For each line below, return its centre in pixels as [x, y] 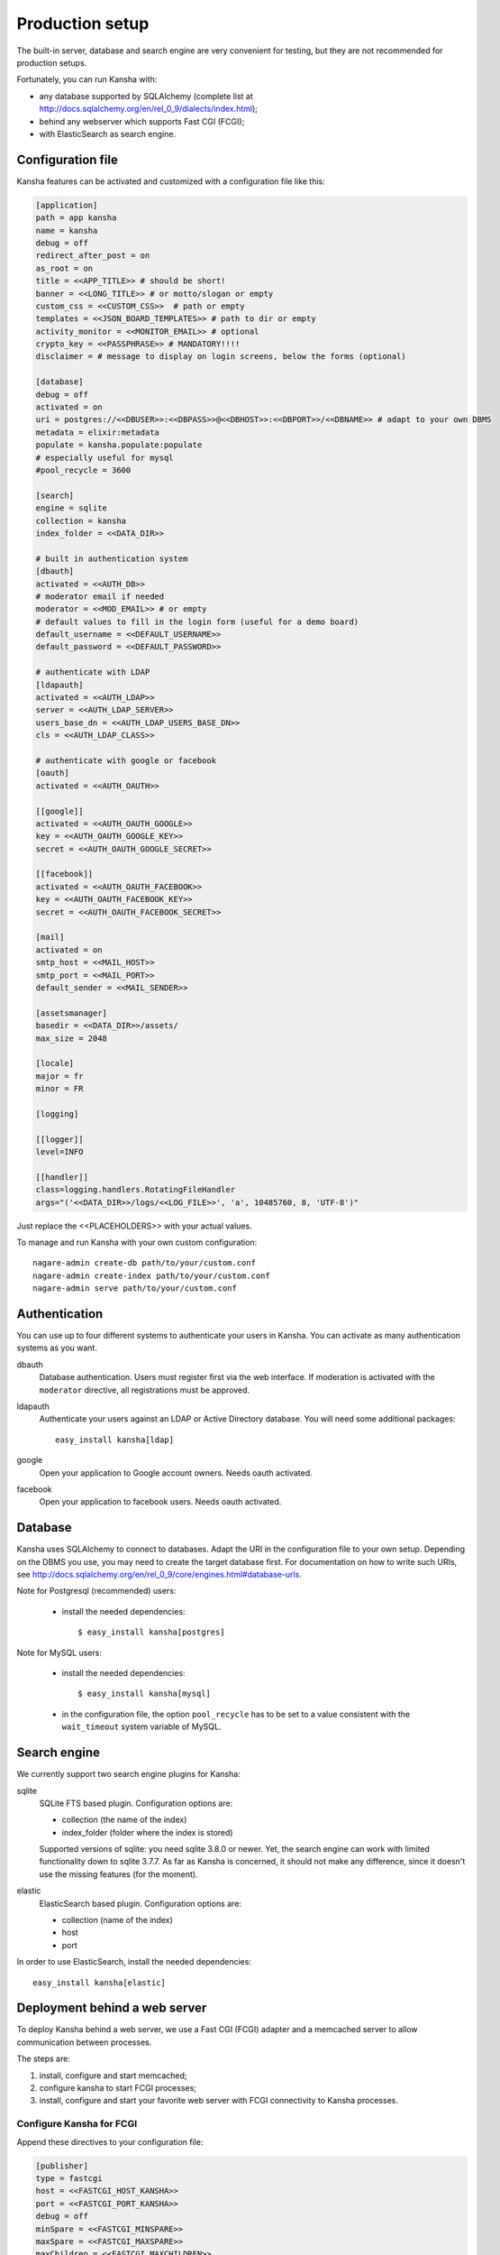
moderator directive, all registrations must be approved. [145, 1390]
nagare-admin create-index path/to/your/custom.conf [151, 1275]
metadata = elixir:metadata [97, 432]
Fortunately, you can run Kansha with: [87, 79]
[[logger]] [59, 1139]
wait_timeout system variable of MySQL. [141, 1726]
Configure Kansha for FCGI [77, 2124]
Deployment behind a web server [112, 2008]
